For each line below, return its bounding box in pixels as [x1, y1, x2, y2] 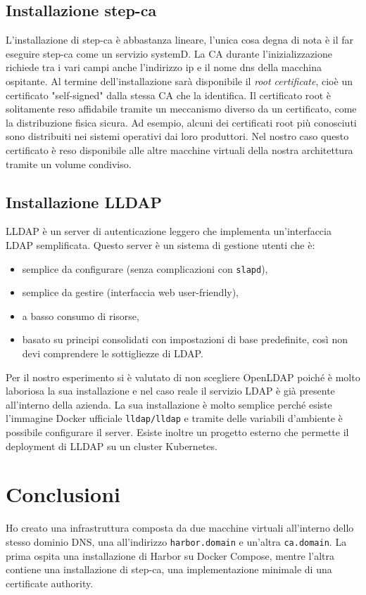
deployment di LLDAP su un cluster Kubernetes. [6, 438, 217, 453]
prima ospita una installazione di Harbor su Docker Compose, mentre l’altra [6, 548, 335, 563]
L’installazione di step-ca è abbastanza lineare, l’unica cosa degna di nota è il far [6, 32, 354, 47]
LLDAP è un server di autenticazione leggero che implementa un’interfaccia [6, 224, 332, 238]
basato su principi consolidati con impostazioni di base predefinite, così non [22, 332, 348, 347]
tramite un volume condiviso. [6, 156, 132, 171]
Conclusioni [6, 480, 120, 508]
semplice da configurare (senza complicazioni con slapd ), [22, 261, 268, 276]
